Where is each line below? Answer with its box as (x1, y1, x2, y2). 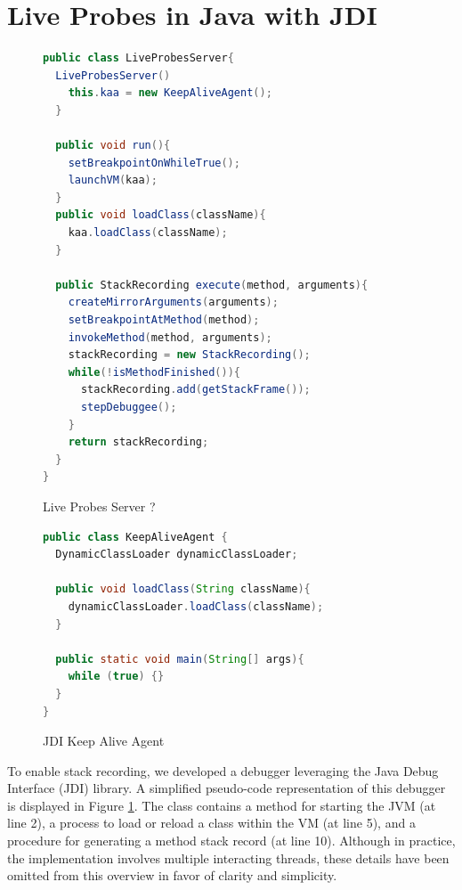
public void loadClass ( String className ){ (55, 583, 311, 596)
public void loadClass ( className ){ (55, 208, 266, 222)
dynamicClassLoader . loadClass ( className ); (68, 600, 324, 613)
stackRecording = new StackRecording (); (68, 348, 311, 362)
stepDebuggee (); (80, 401, 177, 413)
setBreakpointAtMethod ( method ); (68, 314, 260, 327)
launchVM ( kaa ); (68, 174, 158, 187)
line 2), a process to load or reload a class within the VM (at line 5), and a (7, 813, 416, 832)
